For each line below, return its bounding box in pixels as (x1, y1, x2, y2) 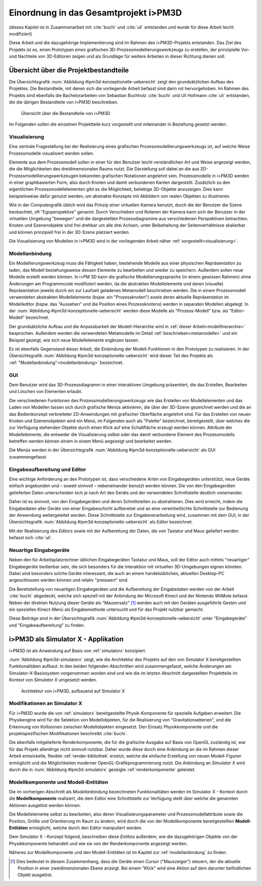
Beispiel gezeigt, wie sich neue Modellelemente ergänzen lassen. (9, 337, 139, 343)
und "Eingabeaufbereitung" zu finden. (9, 622, 85, 628)
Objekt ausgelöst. (17, 872, 53, 878)
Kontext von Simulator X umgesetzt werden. (9, 677, 98, 683)
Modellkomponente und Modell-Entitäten (9, 779, 109, 786)
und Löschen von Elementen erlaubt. (9, 389, 82, 394)
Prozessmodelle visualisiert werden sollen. (9, 150, 94, 156)
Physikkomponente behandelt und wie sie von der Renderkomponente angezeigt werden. (9, 840, 188, 846)
